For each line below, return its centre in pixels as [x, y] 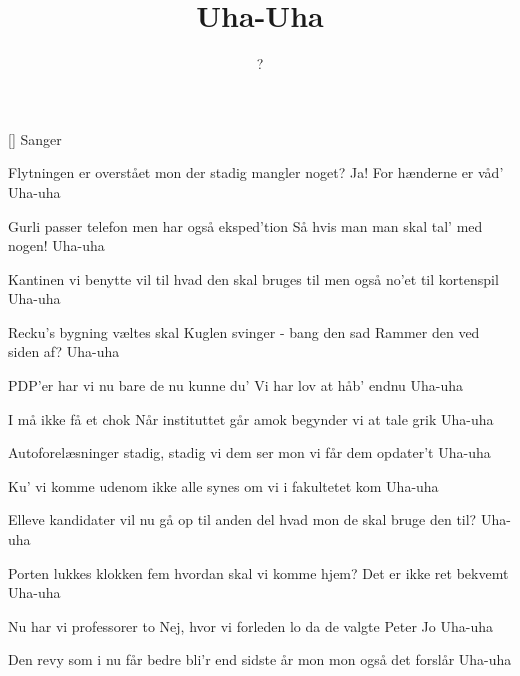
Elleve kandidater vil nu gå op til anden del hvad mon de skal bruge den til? [242, 519]
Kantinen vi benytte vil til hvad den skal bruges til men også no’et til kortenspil [253, 278]
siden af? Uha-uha [64, 351]
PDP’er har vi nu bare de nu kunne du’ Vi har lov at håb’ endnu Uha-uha [236, 385]
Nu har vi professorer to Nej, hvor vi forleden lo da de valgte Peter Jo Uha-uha [250, 625]
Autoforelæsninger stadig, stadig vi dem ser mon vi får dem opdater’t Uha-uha [249, 452]
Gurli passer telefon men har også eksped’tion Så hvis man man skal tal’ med [245, 225]
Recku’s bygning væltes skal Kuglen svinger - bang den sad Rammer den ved [244, 331]
